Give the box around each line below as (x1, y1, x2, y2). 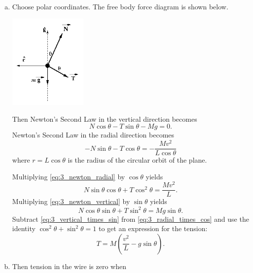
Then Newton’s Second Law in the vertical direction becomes (12, 113, 197, 124)
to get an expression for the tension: (98, 223, 208, 234)
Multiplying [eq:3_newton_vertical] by (12, 196, 130, 206)
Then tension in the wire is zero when (12, 261, 127, 271)
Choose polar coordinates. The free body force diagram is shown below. (12, 1, 228, 11)
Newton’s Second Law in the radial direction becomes (12, 130, 175, 140)
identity (12, 223, 36, 234)
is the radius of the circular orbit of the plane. (68, 155, 207, 165)
